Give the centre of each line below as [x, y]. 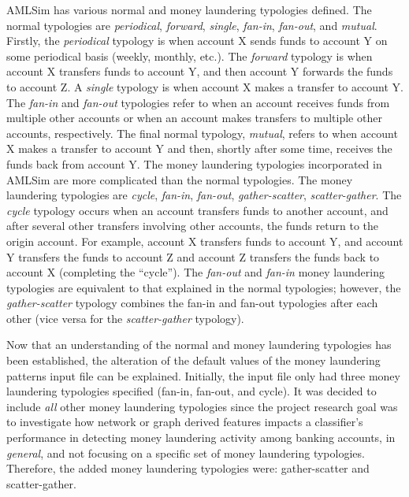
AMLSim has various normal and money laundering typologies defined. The [189, 9]
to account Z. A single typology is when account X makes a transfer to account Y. [205, 86]
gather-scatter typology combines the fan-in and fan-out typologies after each [192, 303]
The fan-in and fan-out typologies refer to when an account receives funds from [198, 102]
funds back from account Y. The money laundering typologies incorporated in [194, 163]
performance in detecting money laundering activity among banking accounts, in [201, 438]
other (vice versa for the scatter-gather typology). [125, 318]
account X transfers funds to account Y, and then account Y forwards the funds [200, 71]
